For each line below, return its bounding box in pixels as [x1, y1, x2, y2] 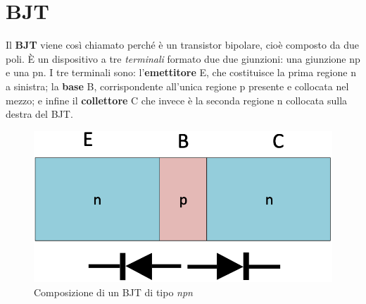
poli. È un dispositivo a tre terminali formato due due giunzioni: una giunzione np [6, 51, 360, 66]
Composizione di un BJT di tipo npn [34, 284, 193, 299]
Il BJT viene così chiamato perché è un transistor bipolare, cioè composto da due [6, 37, 359, 52]
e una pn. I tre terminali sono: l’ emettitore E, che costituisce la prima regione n [6, 65, 356, 80]
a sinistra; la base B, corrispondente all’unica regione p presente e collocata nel [6, 78, 349, 93]
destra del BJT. [6, 107, 73, 121]
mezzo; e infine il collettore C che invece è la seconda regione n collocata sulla [6, 92, 348, 107]
